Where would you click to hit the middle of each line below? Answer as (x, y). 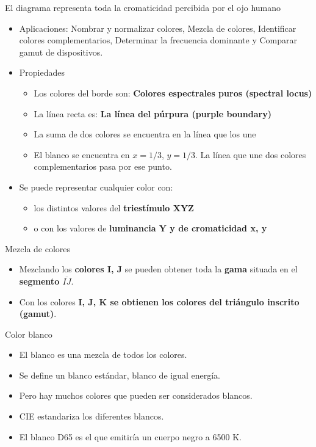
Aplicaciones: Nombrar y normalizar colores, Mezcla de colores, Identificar (158, 28)
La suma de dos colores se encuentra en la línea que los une (145, 134)
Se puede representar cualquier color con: (96, 187)
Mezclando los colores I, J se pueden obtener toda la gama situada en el (158, 269)
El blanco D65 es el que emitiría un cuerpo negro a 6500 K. (130, 436)
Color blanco (29, 334)
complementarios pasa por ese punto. (103, 166)
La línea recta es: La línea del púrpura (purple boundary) (153, 113)
